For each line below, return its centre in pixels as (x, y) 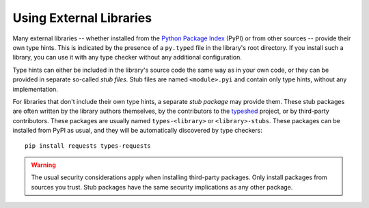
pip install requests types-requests (88, 146)
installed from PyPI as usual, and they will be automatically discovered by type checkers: (137, 131)
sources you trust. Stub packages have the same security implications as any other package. (162, 187)
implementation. (35, 89)
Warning (43, 165)
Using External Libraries (82, 18)
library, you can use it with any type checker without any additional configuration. (127, 57)
